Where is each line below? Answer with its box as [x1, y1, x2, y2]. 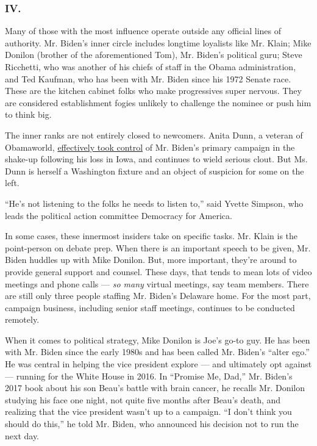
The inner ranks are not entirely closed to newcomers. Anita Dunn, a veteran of [5, 128, 303, 141]
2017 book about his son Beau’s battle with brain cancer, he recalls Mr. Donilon [5, 381, 305, 394]
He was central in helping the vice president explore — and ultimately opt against [5, 358, 312, 370]
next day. [5, 429, 40, 442]
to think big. [5, 108, 52, 121]
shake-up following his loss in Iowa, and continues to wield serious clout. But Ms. [5, 153, 308, 165]
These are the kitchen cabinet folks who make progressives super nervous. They [5, 84, 302, 97]
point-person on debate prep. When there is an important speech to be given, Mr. [5, 241, 311, 254]
